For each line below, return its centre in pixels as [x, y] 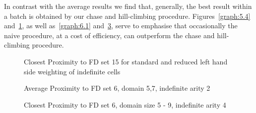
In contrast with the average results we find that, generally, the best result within [128, 6]
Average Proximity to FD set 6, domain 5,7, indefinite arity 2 [117, 88]
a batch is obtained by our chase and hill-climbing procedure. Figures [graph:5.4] [127, 16]
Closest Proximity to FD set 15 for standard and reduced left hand [126, 61]
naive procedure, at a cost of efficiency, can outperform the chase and [109, 35]
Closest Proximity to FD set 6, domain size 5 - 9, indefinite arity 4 [125, 104]
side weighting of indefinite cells [72, 71]
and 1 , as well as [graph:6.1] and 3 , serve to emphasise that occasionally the [121, 26]
